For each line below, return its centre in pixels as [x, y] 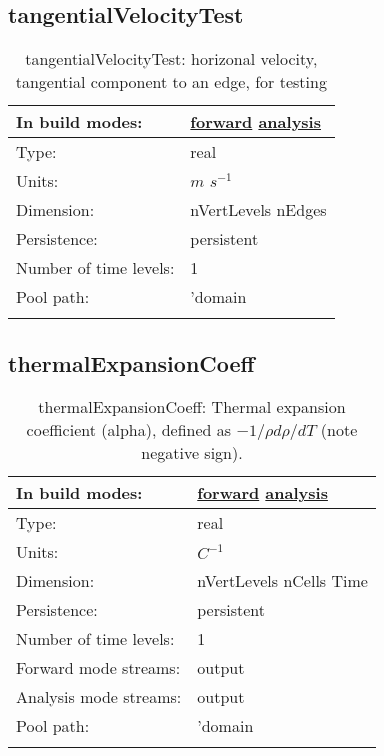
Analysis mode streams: [99, 697]
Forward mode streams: [98, 668]
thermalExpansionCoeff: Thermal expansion [192, 407]
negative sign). [192, 453]
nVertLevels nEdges [258, 210]
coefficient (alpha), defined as [129, 430]
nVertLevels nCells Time [282, 581]
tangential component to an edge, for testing [171, 82]
